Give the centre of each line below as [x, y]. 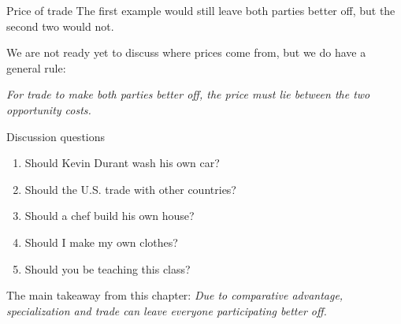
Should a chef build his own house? [110, 216]
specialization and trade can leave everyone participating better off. [167, 310]
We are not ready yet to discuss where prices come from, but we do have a [186, 52]
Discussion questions [56, 136]
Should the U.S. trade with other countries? [130, 189]
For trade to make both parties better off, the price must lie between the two [188, 94]
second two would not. [60, 26]
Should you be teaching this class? [108, 268]
